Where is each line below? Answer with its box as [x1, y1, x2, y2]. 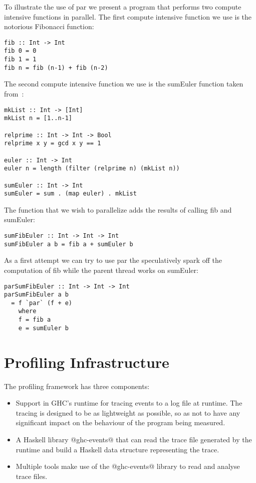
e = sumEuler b [18, 324, 69, 332]
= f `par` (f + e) [11, 299, 73, 307]
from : [4, 88, 24, 99]
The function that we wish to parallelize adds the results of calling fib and [4, 204, 232, 215]
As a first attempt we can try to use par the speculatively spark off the [4, 255, 222, 265]
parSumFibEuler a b [4, 291, 69, 299]
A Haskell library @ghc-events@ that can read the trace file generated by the [16, 434, 252, 444]
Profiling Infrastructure [4, 351, 169, 372]
